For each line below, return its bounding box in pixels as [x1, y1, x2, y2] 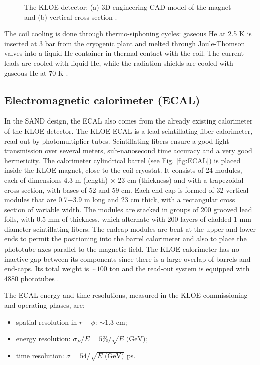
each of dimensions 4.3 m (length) [4, 174, 108, 185]
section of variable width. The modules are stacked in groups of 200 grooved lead [4, 204, 252, 214]
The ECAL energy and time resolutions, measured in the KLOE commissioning [4, 290, 248, 300]
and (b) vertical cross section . [24, 11, 117, 22]
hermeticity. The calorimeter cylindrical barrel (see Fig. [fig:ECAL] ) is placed [4, 155, 241, 165]
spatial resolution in [16, 316, 77, 327]
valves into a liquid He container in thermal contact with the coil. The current [4, 48, 244, 58]
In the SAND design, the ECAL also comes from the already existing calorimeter [4, 115, 253, 126]
